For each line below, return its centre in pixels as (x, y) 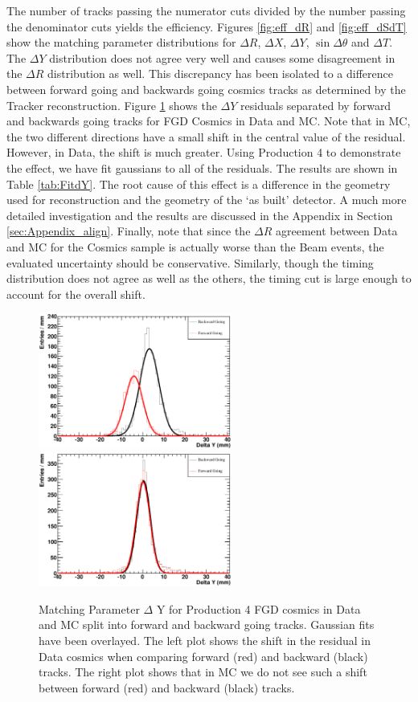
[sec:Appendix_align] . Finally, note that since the (129, 231)
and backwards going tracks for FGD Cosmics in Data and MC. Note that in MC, (209, 121)
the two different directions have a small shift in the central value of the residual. (206, 136)
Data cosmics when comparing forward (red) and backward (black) (203, 656)
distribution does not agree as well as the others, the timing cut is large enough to (209, 278)
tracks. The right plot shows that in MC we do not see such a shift (203, 672)
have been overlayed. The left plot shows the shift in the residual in (205, 641)
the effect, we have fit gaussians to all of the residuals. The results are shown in (202, 167)
